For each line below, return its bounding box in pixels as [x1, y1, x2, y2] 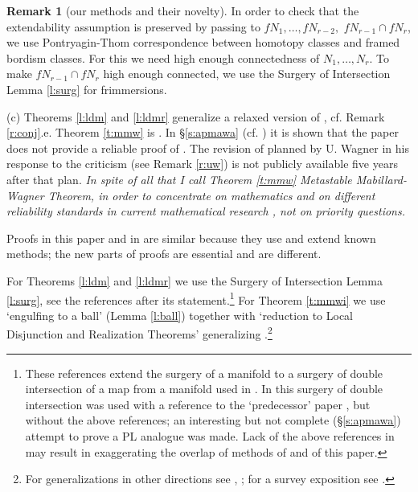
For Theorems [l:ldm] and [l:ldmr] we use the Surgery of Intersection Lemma [6, 272, 383, 289]
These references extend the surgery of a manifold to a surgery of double [25, 364, 383, 381]
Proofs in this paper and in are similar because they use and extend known [6, 229, 376, 246]
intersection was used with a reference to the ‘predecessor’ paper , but [25, 396, 371, 412]
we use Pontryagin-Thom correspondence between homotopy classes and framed [6, 34, 400, 51]
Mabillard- [355, 170, 407, 187]
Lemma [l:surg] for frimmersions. [6, 80, 167, 97]
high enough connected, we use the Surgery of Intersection [103, 65, 391, 82]
